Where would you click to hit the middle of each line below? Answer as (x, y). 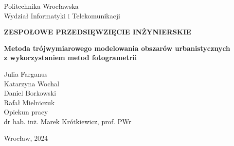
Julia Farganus (26, 73)
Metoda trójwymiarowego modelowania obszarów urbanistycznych (117, 48)
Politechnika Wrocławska (41, 6)
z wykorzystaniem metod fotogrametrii (71, 57)
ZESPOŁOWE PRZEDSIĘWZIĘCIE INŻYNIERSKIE (98, 32)
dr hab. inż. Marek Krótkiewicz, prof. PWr (68, 121)
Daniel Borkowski (30, 93)
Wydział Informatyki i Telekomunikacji (62, 15)
